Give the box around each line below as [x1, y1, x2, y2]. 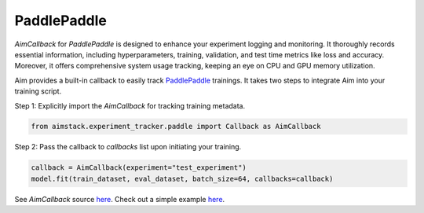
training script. [14, 86, 62, 96]
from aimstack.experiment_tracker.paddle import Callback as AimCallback [31, 122, 321, 131]
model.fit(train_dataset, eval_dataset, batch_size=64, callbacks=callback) [31, 174, 334, 183]
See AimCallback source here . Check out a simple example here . [14, 194, 225, 204]
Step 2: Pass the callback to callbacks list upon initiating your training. [14, 142, 242, 152]
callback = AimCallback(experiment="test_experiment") [31, 163, 247, 172]
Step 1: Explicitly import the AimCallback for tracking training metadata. [14, 101, 246, 110]
